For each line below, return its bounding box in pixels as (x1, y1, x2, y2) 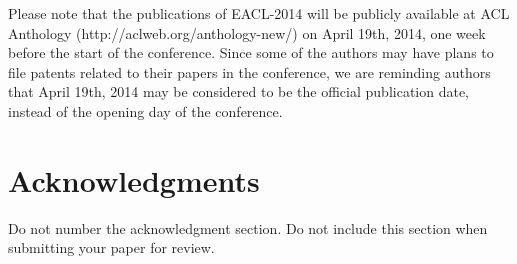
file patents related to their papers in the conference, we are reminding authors (8, 61, 491, 82)
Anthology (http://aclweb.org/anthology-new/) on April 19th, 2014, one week (8, 22, 486, 43)
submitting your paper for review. (8, 237, 215, 258)
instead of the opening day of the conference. (8, 100, 283, 121)
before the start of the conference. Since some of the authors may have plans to (8, 42, 494, 63)
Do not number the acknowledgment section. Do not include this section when (8, 217, 488, 238)
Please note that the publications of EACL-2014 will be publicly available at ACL (8, 3, 510, 23)
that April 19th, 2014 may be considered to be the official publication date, (8, 81, 470, 102)
